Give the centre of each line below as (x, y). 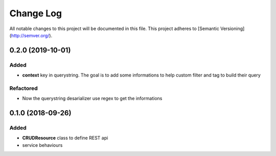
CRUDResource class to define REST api (65, 138)
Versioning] (232, 29)
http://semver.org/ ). (32, 35)
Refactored (24, 88)
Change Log (36, 13)
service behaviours (42, 145)
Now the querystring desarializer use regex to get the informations (92, 98)
